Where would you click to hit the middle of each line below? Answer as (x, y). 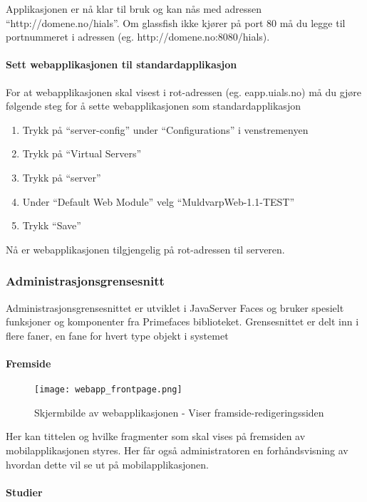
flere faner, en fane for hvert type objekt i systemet (117, 335)
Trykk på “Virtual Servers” (82, 153)
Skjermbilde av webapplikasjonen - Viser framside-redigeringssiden (179, 412)
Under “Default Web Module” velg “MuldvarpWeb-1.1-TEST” (159, 201)
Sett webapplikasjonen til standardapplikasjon (122, 64)
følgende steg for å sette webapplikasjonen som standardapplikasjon (153, 106)
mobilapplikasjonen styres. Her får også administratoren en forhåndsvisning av (177, 450)
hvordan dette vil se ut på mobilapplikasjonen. (107, 464)
